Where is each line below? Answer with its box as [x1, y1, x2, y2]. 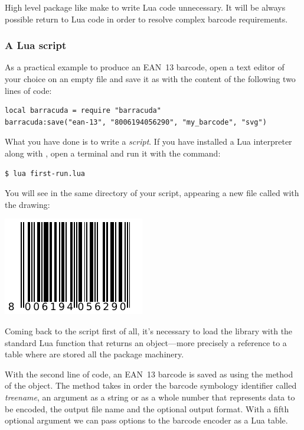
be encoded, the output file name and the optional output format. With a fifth [5, 402, 289, 415]
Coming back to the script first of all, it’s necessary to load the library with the [5, 324, 293, 337]
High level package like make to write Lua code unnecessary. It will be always [5, 1, 286, 13]
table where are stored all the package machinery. [5, 348, 184, 360]
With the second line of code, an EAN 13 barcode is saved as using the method [5, 367, 293, 380]
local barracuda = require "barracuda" [5, 106, 161, 115]
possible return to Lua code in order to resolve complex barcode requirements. [5, 12, 288, 25]
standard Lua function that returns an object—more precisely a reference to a [5, 336, 287, 348]
